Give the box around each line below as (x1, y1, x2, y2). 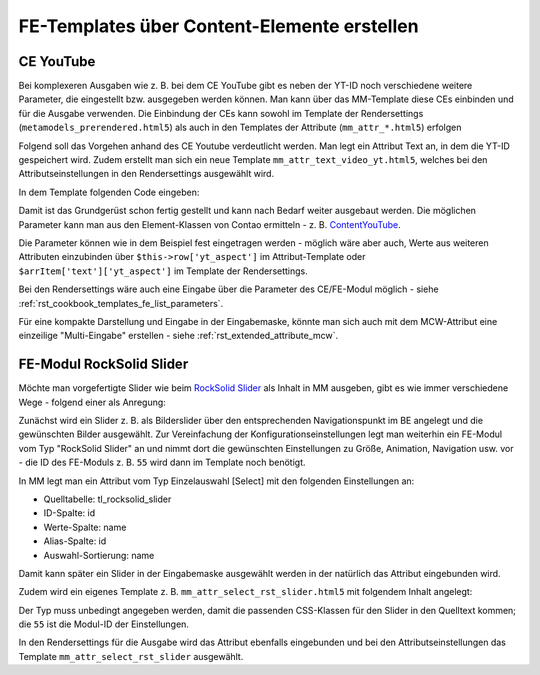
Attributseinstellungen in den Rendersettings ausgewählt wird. (18, 168, 275, 180)
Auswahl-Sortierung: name (43, 549, 155, 561)
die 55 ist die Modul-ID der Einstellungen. (18, 618, 190, 630)
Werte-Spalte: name (43, 521, 127, 533)
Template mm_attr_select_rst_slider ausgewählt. (18, 650, 244, 662)
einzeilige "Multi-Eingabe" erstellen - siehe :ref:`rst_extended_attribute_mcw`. (18, 330, 339, 342)
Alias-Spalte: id (43, 535, 107, 547)
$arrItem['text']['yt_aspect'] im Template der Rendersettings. (18, 265, 309, 277)
